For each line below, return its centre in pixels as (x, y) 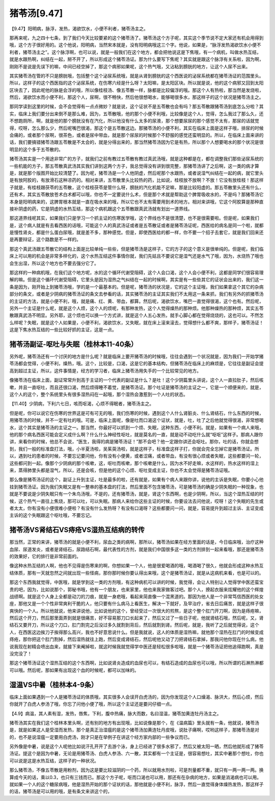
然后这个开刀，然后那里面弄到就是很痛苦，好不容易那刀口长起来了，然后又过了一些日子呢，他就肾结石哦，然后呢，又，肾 (136, 618)
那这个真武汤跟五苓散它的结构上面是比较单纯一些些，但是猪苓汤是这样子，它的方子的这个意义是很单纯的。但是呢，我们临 (136, 249)
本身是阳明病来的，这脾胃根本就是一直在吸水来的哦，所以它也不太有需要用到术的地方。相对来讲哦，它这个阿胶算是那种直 (136, 202)
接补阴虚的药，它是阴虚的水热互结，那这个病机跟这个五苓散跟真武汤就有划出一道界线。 (101, 209)
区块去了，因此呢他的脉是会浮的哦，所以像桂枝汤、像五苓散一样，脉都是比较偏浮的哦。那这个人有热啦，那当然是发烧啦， (136, 90)
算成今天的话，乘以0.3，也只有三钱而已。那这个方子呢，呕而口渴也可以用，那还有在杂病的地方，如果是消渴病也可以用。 (135, 777)
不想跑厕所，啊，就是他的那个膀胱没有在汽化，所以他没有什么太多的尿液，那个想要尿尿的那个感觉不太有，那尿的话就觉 (134, 121)
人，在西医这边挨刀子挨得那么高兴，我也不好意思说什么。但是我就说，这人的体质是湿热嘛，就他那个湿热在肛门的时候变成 (136, 632)
